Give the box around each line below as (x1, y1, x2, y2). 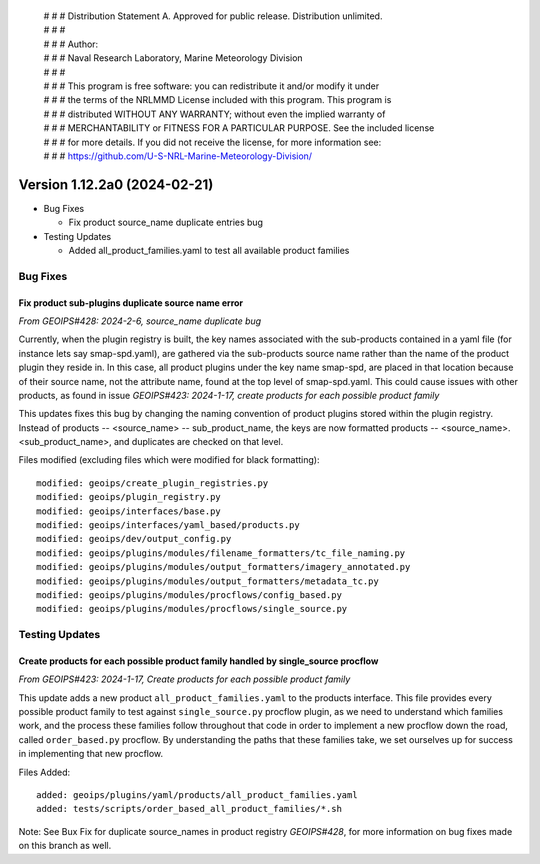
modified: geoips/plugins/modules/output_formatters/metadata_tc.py (36, 575, 379, 587)
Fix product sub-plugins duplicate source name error (18, 296, 244, 309)
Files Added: (18, 766, 71, 778)
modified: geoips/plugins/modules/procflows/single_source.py (36, 603, 348, 615)
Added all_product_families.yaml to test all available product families (68, 244, 350, 256)
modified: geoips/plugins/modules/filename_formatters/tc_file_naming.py (36, 547, 406, 559)
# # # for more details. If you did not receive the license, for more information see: (43, 136, 382, 148)
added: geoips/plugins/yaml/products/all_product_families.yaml (36, 790, 359, 801)
